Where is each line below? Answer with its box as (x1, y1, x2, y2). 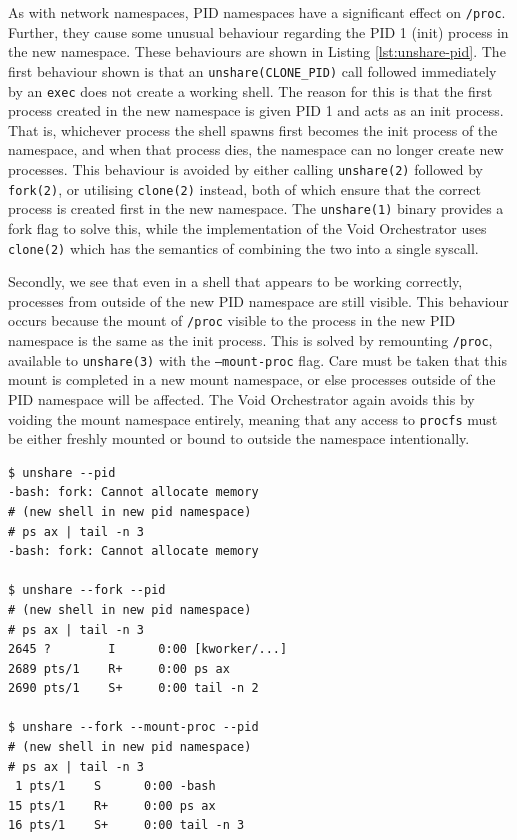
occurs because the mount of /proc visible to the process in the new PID (8, 310, 456, 331)
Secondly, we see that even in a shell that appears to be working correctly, (8, 271, 463, 292)
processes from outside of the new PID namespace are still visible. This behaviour (8, 290, 509, 311)
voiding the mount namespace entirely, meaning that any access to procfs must (8, 408, 498, 429)
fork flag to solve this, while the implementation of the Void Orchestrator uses (8, 217, 487, 238)
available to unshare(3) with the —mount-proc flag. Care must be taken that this (8, 349, 507, 370)
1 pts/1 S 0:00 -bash (15, 779, 216, 794)
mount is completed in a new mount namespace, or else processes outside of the (8, 369, 496, 390)
